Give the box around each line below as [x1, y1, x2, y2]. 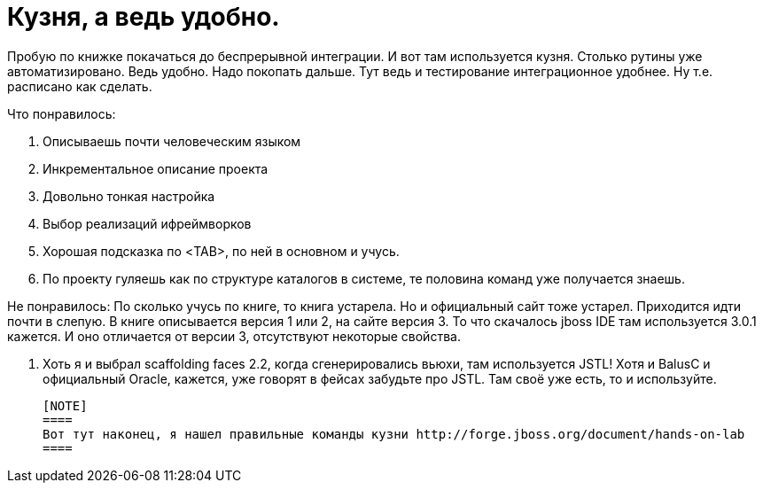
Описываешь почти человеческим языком [43, 133, 301, 149]
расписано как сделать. [7, 78, 152, 94]
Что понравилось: [7, 105, 116, 121]
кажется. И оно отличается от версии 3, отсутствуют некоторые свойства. [7, 328, 461, 344]
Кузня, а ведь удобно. [7, 2, 280, 32]
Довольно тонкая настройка [43, 188, 215, 204]
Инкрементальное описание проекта [43, 160, 269, 176]
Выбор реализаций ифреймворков [43, 215, 252, 231]
